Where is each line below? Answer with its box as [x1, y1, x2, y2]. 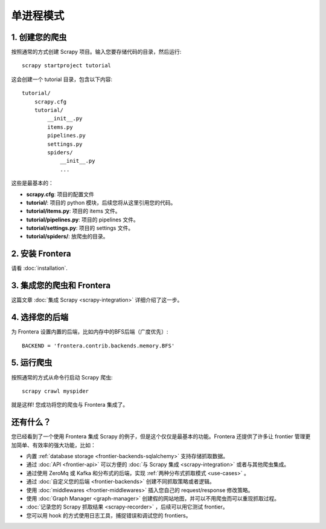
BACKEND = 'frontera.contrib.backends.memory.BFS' [22, 342, 175, 349]
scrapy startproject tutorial [22, 62, 112, 69]
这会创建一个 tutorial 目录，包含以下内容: [11, 76, 113, 83]
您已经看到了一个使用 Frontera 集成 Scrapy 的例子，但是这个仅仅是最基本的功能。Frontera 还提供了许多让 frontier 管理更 [11, 433, 311, 440]
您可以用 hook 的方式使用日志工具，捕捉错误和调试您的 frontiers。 [26, 511, 191, 519]
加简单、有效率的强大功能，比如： [11, 441, 96, 448]
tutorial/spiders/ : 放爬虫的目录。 [26, 233, 109, 240]
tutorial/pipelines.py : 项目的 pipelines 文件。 [26, 215, 139, 223]
